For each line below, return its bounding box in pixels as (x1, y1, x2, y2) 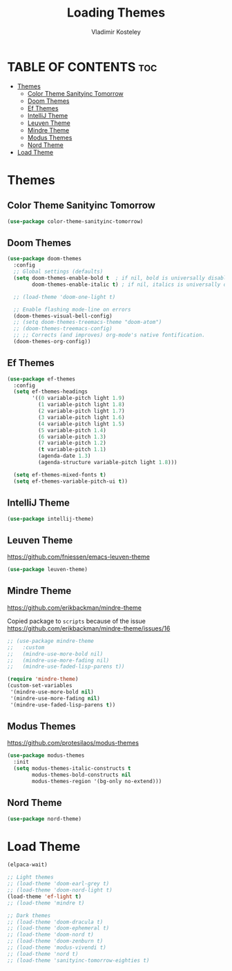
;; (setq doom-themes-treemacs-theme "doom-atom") (13, 319, 162, 326)
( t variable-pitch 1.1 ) (37, 446, 107, 453)
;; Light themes (7, 874, 54, 881)
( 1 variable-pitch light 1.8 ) (37, 401, 126, 408)
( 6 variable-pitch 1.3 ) (37, 433, 107, 440)
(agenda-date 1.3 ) (37, 452, 91, 460)
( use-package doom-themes (7, 256, 81, 262)
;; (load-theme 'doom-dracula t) (7, 919, 104, 925)
